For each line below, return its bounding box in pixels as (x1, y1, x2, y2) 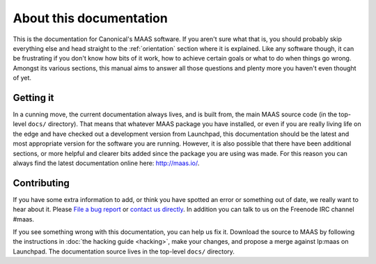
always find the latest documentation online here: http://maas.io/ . (13, 159, 200, 167)
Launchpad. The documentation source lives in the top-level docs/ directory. (13, 247, 235, 256)
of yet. (13, 74, 31, 82)
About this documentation (13, 10, 169, 26)
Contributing (13, 177, 70, 189)
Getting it (13, 91, 54, 104)
